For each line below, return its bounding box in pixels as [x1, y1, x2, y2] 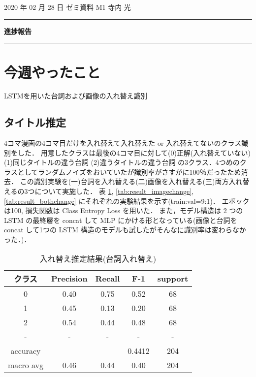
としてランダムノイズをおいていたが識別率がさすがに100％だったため [17, 166, 241, 177]
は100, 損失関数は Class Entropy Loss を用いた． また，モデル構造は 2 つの [4, 205, 243, 216]
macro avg [8, 359, 44, 371]
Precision [51, 273, 88, 284]
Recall [95, 273, 120, 284]
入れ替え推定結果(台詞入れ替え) [39, 252, 157, 264]
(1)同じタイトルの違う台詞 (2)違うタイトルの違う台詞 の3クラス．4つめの [4, 157, 240, 167]
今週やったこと [4, 62, 101, 82]
